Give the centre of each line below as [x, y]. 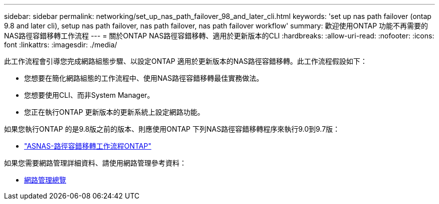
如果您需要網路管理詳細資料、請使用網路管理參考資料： [95, 163]
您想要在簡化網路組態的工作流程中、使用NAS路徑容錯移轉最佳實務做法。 [144, 78]
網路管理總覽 [45, 180]
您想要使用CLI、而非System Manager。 [89, 95]
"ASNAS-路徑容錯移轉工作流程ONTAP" [88, 146]
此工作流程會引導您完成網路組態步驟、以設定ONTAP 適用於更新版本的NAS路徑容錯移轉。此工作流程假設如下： [186, 61]
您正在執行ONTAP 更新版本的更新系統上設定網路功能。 [114, 112]
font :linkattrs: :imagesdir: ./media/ [61, 45]
